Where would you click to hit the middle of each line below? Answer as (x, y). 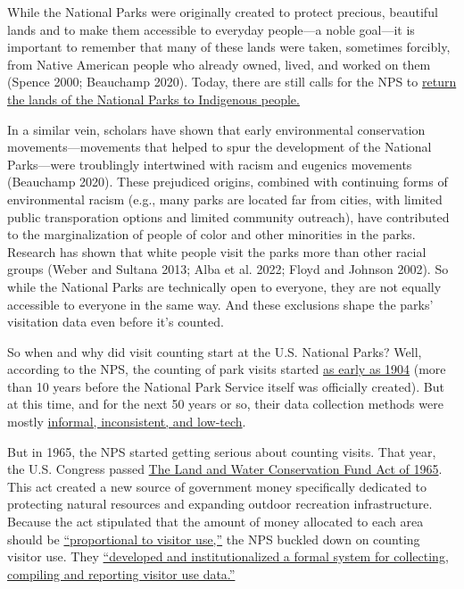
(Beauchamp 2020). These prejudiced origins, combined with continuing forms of (228, 182)
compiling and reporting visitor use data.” (121, 573)
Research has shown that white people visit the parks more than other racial (217, 251)
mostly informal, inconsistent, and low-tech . (127, 422)
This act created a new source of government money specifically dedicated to (217, 486)
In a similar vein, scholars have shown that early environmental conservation (216, 129)
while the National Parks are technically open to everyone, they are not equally (224, 286)
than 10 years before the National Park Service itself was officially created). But (226, 386)
